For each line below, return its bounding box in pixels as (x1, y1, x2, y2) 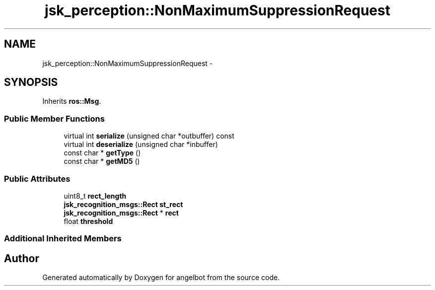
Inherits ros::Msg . (42, 97, 101, 106)
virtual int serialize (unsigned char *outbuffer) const (64, 132, 234, 141)
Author (4, 252, 39, 265)
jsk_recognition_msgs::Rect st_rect (64, 200, 183, 209)
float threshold (64, 217, 113, 225)
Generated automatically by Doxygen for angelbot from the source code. (42, 273, 280, 282)
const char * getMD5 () (64, 157, 140, 166)
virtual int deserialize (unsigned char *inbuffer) (64, 140, 218, 149)
